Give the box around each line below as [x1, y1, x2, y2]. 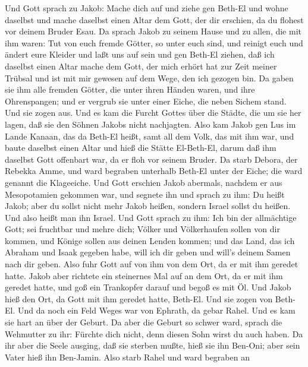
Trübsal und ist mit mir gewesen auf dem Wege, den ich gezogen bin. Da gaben [5, 71, 294, 84]
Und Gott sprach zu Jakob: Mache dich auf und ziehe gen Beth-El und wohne [5, 2, 288, 14]
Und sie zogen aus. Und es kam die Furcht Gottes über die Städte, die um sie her [5, 106, 301, 119]
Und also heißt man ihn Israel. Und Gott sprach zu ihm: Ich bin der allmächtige [5, 211, 297, 223]
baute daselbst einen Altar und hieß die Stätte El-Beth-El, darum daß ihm [5, 141, 276, 154]
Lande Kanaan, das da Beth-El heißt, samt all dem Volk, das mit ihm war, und [5, 129, 294, 142]
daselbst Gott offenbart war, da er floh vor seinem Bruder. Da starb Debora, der [5, 153, 298, 165]
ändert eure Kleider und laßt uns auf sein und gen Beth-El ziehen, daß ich [5, 48, 275, 61]
